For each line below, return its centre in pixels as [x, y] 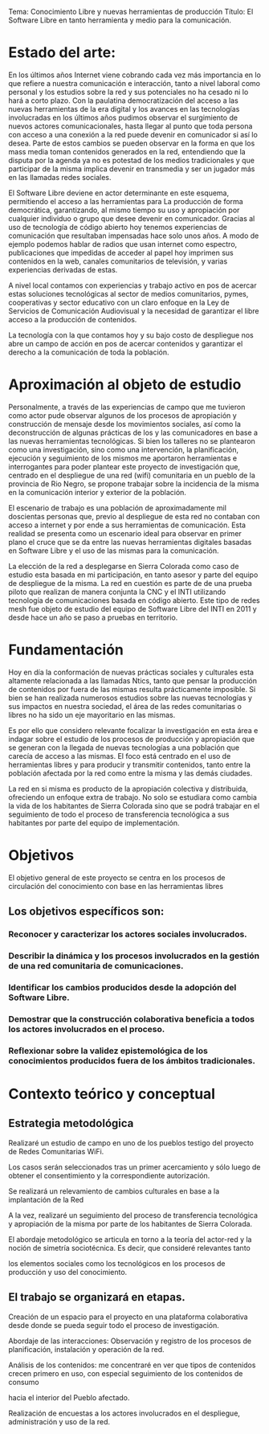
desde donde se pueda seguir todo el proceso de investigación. [114, 1325]
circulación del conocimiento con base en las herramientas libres [116, 886]
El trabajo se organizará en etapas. [97, 1297]
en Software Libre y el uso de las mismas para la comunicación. [114, 551]
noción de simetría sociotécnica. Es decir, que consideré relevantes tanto [129, 1248]
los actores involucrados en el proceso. [87, 1029]
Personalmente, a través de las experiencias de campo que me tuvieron [127, 407]
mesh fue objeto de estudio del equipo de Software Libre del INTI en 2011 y [132, 608]
